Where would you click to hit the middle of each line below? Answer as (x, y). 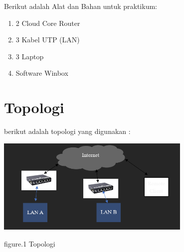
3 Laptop (30, 56)
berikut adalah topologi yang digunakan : (67, 131)
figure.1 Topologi (30, 243)
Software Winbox (42, 73)
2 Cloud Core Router (48, 23)
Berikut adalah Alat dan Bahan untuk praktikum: (81, 6)
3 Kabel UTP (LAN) (48, 40)
